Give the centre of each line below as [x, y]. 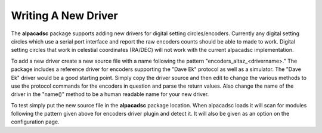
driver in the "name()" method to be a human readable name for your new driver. [110, 94]
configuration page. [35, 122]
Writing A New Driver [65, 16]
